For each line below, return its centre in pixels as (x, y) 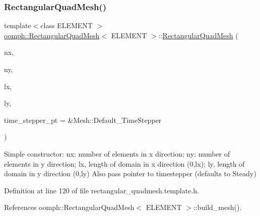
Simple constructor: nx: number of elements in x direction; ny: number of (117, 153)
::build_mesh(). (217, 207)
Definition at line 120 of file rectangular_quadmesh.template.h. (102, 190)
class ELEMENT (67, 25)
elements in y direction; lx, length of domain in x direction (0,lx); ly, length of (124, 163)
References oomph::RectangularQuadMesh (69, 207)
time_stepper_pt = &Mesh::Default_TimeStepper (83, 120)
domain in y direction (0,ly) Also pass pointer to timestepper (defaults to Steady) (130, 173)
